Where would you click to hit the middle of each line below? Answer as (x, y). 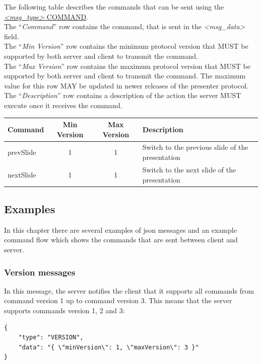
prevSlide (22, 152)
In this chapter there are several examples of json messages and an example (120, 230)
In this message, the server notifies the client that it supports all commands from (129, 290)
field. (12, 36)
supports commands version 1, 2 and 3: (64, 310)
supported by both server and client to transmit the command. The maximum (125, 76)
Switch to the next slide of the (189, 169)
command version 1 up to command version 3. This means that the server (118, 300)
